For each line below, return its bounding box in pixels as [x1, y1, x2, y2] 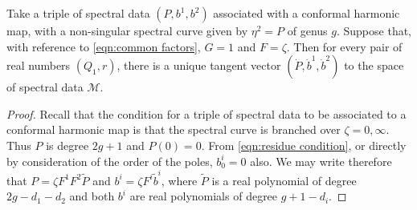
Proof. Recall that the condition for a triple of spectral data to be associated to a [6, 105, 407, 122]
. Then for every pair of [286, 38, 403, 55]
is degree [46, 136, 89, 153]
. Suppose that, [336, 22, 412, 38]
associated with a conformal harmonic [213, 5, 400, 21]
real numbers [6, 57, 71, 74]
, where [161, 172, 198, 188]
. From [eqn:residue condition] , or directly [201, 136, 407, 153]
